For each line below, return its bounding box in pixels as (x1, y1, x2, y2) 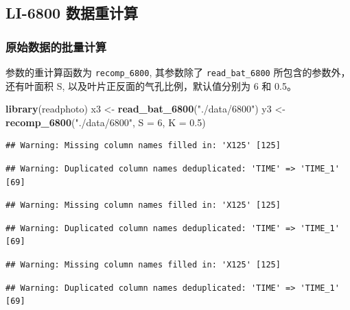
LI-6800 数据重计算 (5, 2, 139, 23)
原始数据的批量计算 (5, 38, 107, 55)
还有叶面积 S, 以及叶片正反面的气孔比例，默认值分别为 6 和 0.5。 (5, 78, 296, 93)
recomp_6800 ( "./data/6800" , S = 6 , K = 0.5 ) (5, 115, 206, 129)
